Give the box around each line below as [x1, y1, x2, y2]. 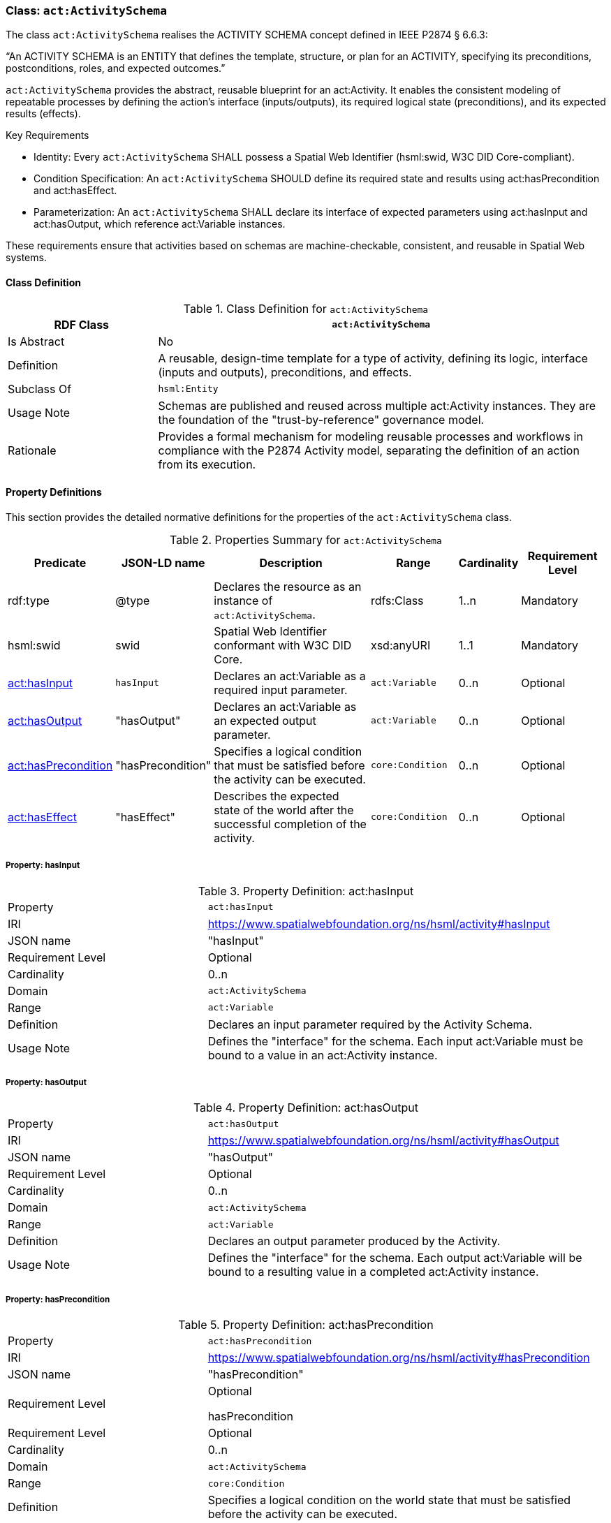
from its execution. [158, 457, 256, 471]
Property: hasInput [6, 860, 80, 871]
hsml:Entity [158, 383, 219, 395]
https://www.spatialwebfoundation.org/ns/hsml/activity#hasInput [207, 916, 550, 931]
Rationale [8, 443, 57, 457]
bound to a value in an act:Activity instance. [207, 1047, 438, 1062]
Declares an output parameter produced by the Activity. [207, 1234, 501, 1249]
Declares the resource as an [214, 579, 362, 594]
